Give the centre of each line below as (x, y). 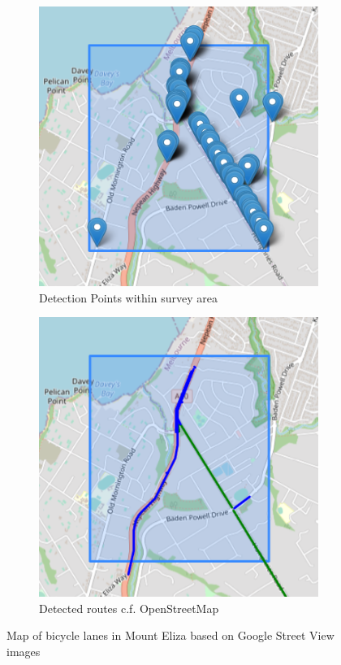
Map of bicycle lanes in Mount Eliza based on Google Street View (170, 635)
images (24, 651)
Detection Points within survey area (128, 297)
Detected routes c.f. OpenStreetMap (129, 608)
